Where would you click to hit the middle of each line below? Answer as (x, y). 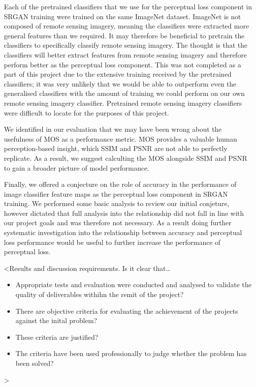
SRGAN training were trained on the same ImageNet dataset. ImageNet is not (123, 16)
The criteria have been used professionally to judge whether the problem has (131, 353)
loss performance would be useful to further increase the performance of (112, 242)
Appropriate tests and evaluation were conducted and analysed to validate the (133, 284)
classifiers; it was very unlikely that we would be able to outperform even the (120, 83)
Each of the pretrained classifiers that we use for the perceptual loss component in (128, 6)
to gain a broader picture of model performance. (77, 167)
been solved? (34, 363)
